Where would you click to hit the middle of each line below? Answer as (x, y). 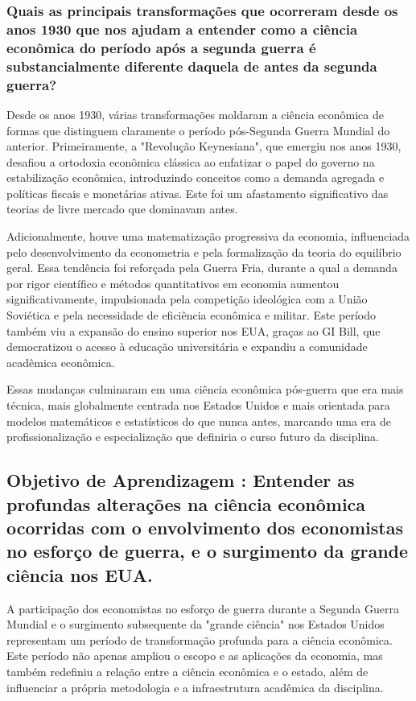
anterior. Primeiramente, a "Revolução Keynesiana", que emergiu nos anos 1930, (204, 146)
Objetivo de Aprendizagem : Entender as (181, 480)
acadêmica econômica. (61, 362)
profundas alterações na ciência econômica (186, 503)
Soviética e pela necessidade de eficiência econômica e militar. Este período (191, 315)
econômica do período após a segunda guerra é (161, 47)
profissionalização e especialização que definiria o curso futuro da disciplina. (193, 437)
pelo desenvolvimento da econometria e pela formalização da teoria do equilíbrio (204, 252)
